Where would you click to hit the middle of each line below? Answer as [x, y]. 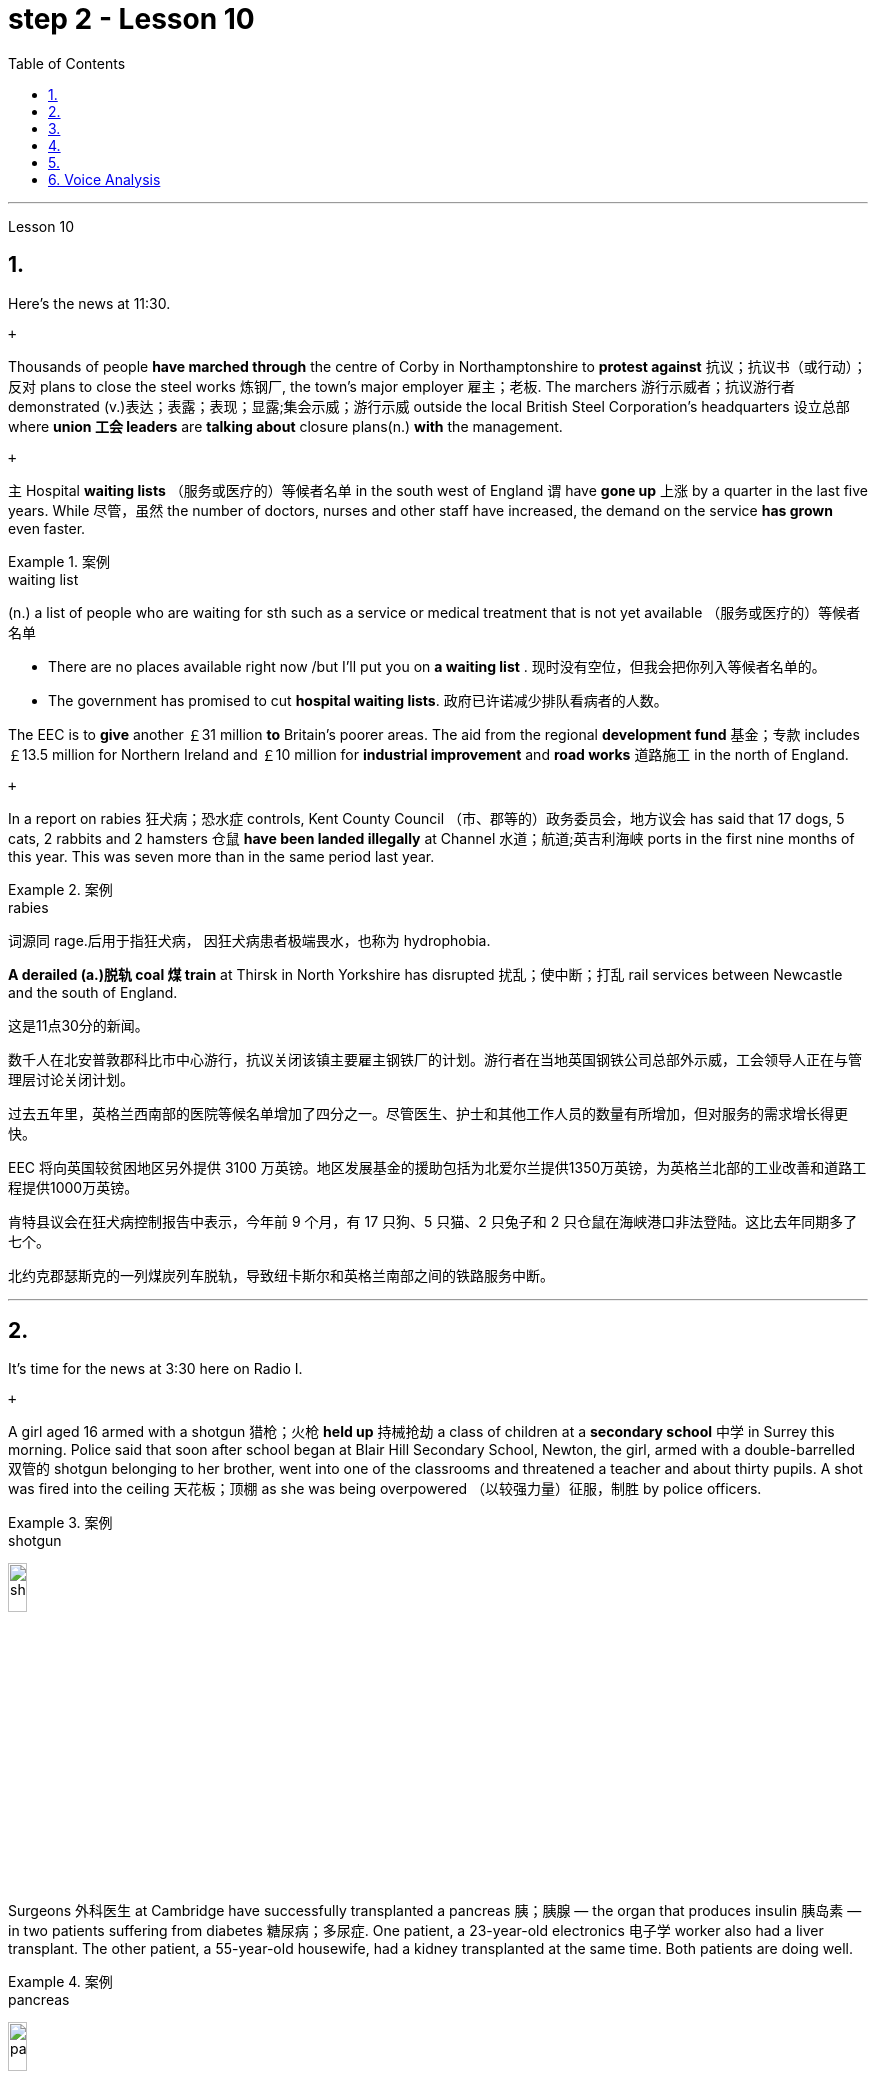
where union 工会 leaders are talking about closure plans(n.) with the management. [285, 426]
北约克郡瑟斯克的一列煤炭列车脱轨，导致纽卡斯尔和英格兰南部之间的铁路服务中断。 [281, 1275]
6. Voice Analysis [104, 179]
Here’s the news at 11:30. [89, 303]
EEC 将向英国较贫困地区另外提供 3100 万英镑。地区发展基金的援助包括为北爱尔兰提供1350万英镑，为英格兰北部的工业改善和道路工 [437, 1167]
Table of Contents [67, 63]
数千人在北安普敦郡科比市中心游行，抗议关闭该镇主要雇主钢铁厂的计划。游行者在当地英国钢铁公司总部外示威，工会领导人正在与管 [435, 1059]
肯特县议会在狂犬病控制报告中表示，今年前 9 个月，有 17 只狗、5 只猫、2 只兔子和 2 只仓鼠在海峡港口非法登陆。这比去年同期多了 [433, 1221]
